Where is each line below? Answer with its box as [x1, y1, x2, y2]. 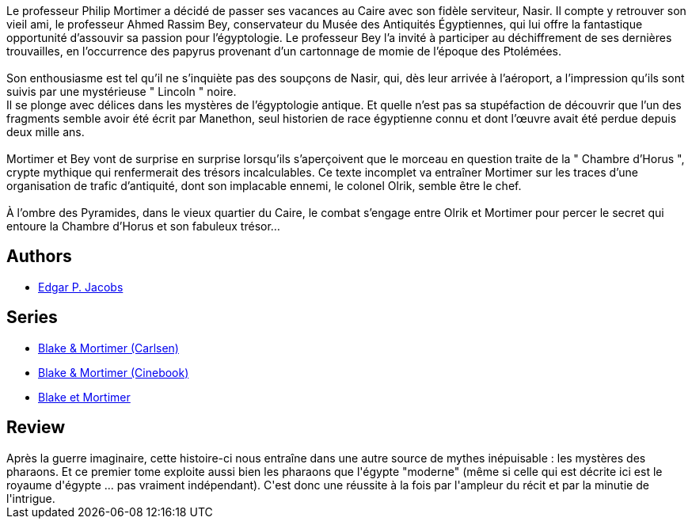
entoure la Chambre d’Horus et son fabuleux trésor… [6, 219, 280, 233]
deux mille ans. [6, 125, 85, 139]
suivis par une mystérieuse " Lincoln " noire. [6, 85, 237, 98]
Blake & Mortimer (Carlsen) [38, 340, 179, 355]
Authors [6, 246, 72, 267]
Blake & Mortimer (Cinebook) [38, 365, 189, 379]
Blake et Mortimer [38, 390, 131, 404]
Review [6, 417, 66, 438]
